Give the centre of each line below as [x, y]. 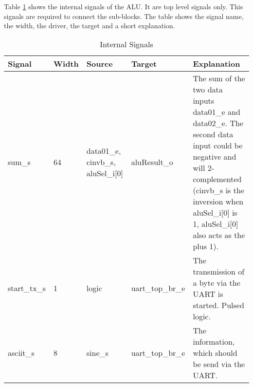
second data [213, 134]
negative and [215, 156]
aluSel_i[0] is [215, 212]
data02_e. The [218, 123]
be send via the [219, 364]
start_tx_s [27, 288]
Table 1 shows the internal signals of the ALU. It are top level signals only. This [124, 6]
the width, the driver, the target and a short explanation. [90, 26]
